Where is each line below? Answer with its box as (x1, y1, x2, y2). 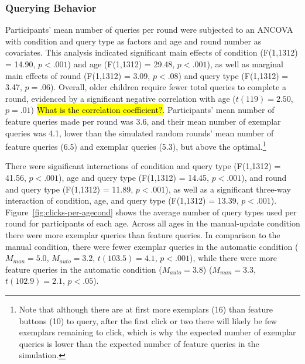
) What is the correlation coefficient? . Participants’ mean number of (30, 104, 275, 116)
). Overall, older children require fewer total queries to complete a (50, 81, 286, 93)
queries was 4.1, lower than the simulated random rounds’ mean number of (5, 126, 274, 139)
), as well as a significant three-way (165, 183, 291, 195)
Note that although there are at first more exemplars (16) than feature (19, 303, 273, 315)
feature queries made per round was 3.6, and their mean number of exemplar (5, 115, 281, 127)
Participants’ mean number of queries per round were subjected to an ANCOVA (5, 23, 293, 36)
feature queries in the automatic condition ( (5, 263, 162, 275)
